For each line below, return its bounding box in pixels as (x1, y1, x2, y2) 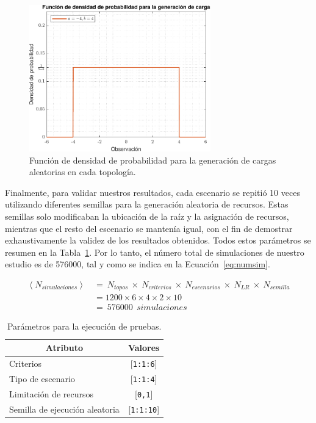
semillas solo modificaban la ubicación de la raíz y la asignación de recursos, (5, 209, 289, 222)
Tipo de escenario (9, 372, 75, 385)
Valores (127, 341, 160, 354)
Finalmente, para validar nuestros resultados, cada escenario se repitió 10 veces (5, 186, 300, 198)
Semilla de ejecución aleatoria (9, 402, 120, 415)
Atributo (45, 341, 84, 354)
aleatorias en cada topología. (29, 165, 136, 178)
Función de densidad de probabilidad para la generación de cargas (29, 153, 276, 166)
